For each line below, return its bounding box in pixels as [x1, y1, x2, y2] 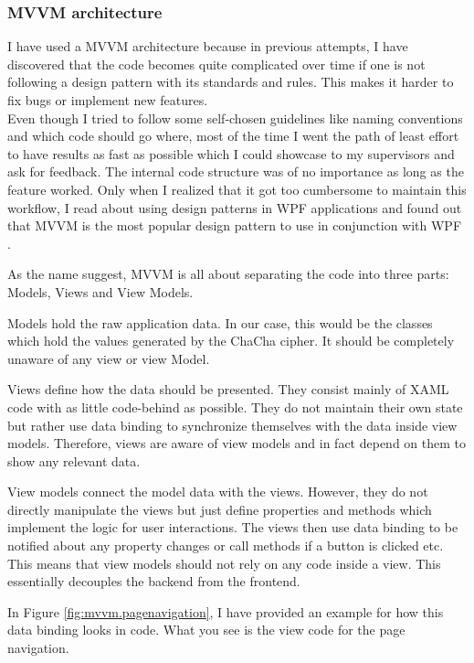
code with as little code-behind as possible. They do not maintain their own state [7, 397, 463, 416]
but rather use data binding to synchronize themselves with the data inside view [7, 415, 458, 434]
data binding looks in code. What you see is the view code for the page [7, 620, 406, 639]
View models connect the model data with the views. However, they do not [7, 482, 428, 501]
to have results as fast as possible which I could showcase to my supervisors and [7, 144, 455, 163]
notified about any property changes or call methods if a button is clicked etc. [7, 536, 444, 555]
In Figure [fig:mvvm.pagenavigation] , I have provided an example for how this [7, 602, 444, 621]
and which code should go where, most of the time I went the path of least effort [7, 126, 459, 145]
